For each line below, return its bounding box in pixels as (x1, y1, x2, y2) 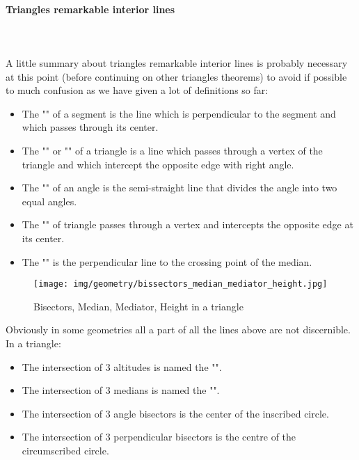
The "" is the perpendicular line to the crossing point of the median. (22, 254, 312, 269)
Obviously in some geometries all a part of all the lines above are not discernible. (6, 322, 351, 337)
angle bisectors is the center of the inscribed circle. (113, 406, 329, 420)
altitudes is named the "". (113, 359, 222, 374)
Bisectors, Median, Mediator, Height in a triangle (33, 299, 244, 313)
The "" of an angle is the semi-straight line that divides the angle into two (22, 180, 337, 195)
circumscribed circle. (22, 443, 109, 457)
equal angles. (22, 193, 77, 208)
